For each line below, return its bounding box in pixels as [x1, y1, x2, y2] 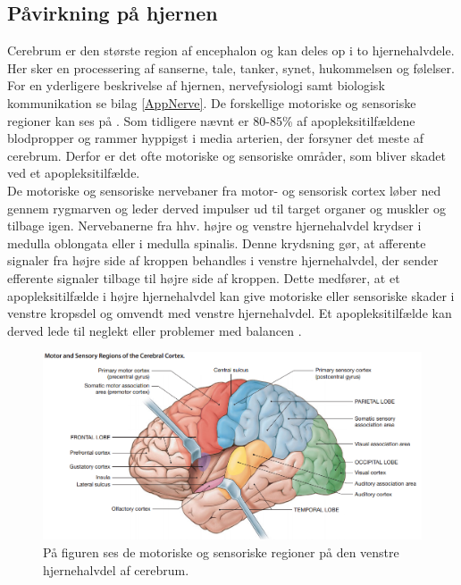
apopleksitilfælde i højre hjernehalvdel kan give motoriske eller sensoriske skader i [7, 286, 455, 305]
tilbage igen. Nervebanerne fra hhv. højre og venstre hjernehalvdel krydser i [7, 216, 422, 235]
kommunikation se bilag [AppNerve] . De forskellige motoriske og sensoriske [7, 93, 416, 112]
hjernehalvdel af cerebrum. [43, 560, 189, 579]
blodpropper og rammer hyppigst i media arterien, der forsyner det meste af [7, 129, 424, 147]
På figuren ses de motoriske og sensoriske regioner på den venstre [43, 543, 399, 562]
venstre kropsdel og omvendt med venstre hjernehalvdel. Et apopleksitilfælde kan [7, 304, 452, 322]
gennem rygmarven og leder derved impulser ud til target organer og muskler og [7, 198, 446, 217]
